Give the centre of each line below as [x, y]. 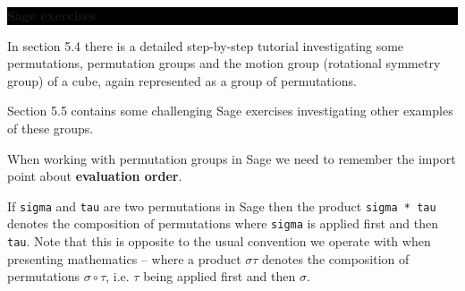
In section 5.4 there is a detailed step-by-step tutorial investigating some [206, 45]
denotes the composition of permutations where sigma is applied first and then [223, 223]
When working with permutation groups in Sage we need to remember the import [232, 158]
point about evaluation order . [95, 176]
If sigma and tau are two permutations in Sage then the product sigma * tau [222, 205]
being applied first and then [220, 276]
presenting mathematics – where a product [124, 258]
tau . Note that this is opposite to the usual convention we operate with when [219, 241]
